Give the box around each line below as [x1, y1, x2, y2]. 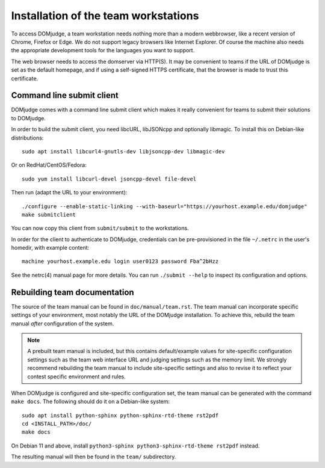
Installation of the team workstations [11, 9, 199, 22]
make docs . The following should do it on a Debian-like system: [11, 398, 170, 405]
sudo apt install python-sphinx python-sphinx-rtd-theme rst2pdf [22, 412, 219, 419]
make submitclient [22, 211, 76, 218]
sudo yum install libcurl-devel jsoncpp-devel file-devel [22, 175, 197, 182]
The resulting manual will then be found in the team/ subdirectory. [11, 453, 176, 460]
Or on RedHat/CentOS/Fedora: [11, 161, 87, 168]
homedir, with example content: [11, 244, 90, 251]
